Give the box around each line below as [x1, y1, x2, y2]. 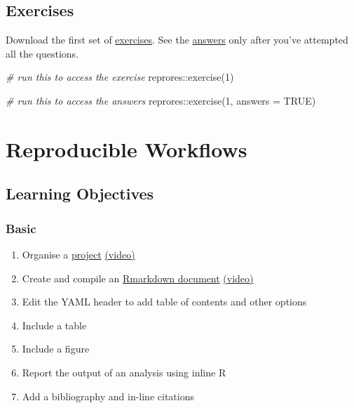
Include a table [22, 317, 87, 332]
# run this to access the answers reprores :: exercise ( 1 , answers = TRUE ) [6, 93, 316, 107]
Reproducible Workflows [6, 134, 247, 163]
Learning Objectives [6, 183, 154, 204]
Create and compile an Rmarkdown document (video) [22, 270, 254, 285]
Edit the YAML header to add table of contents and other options [22, 294, 307, 309]
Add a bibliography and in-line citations [22, 388, 194, 403]
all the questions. [6, 46, 79, 60]
